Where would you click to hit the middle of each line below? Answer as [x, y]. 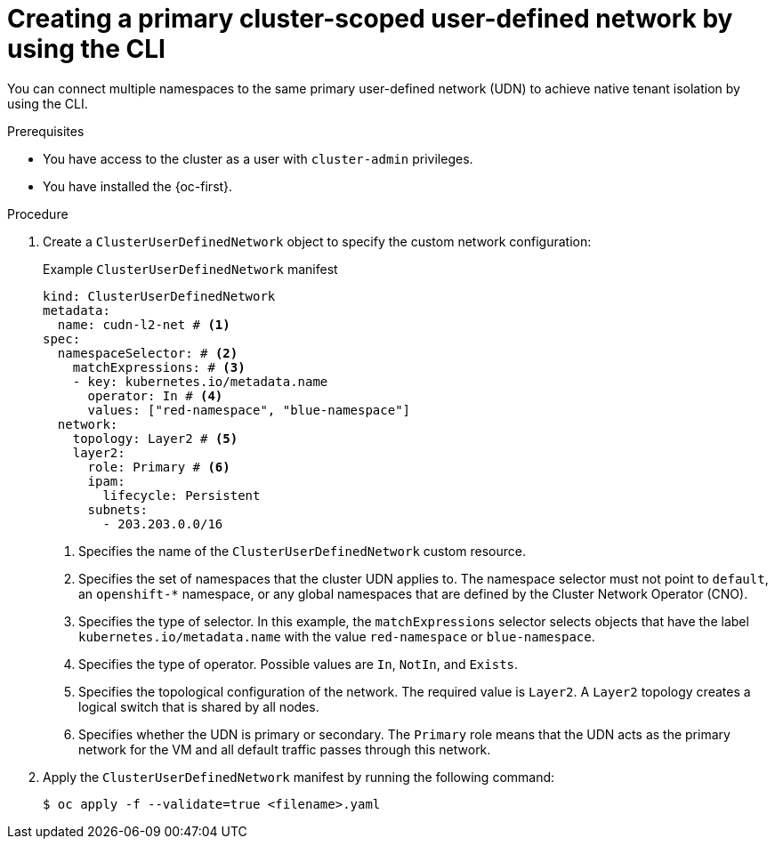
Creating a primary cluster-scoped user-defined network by [370, 19]
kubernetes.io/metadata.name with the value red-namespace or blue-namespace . [337, 636]
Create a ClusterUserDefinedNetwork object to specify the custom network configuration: [317, 241]
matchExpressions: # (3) [159, 367]
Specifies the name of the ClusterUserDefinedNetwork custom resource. [302, 551]
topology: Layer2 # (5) [155, 438]
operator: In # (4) [155, 395]
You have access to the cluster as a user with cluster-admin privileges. [258, 158]
